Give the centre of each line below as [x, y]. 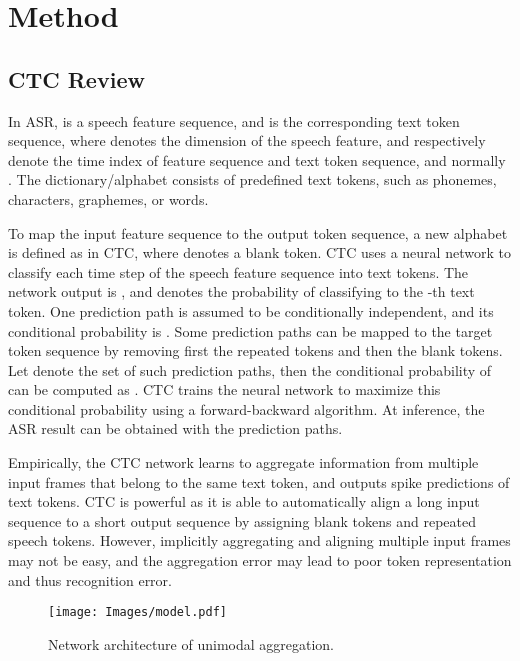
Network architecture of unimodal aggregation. [191, 643]
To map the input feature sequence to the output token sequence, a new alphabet [258, 232]
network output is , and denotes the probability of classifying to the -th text [241, 291]
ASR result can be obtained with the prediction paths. [175, 428]
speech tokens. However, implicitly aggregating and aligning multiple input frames [259, 540]
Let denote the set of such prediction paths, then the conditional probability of [250, 369]
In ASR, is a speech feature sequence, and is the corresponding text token [234, 120]
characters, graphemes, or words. [108, 198]
